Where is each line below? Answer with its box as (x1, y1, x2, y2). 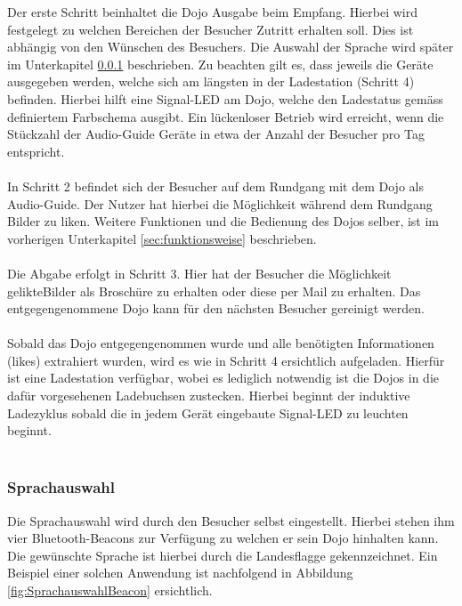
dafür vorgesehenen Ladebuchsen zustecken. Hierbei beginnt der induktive (7, 386, 410, 405)
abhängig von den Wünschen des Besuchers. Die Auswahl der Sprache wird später (7, 37, 454, 56)
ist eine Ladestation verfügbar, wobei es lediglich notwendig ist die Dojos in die (7, 368, 440, 387)
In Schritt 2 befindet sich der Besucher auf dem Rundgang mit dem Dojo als (7, 176, 424, 195)
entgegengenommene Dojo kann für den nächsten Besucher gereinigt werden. (7, 299, 425, 318)
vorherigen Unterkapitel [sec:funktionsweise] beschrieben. (7, 229, 317, 247)
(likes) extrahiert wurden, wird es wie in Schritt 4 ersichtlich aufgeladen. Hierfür (7, 351, 445, 369)
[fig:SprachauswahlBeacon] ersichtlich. (7, 581, 213, 600)
